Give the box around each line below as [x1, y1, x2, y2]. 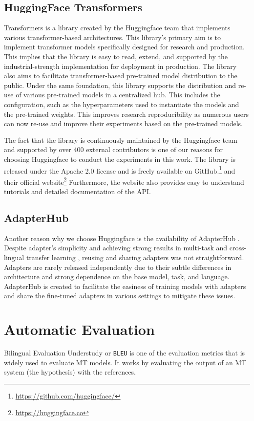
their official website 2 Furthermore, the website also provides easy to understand [4, 175, 244, 187]
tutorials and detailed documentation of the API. [4, 186, 151, 197]
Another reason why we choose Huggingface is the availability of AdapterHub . [4, 233, 240, 243]
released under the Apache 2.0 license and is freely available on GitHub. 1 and [4, 164, 235, 176]
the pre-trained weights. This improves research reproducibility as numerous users [4, 109, 249, 119]
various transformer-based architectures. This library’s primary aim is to [4, 32, 221, 42]
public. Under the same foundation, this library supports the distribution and [4, 80, 236, 90]
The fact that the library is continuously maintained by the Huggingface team [4, 134, 237, 145]
